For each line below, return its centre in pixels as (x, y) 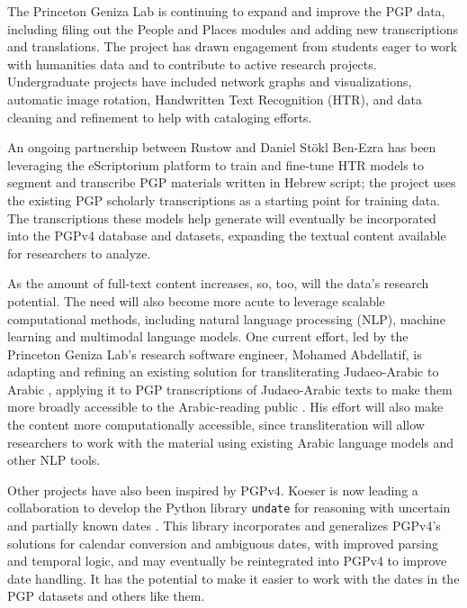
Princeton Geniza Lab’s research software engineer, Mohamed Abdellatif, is (215, 354)
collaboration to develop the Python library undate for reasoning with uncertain (229, 508)
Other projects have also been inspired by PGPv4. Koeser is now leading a (213, 490)
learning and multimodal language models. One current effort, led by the (208, 336)
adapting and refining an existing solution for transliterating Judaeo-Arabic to (223, 372)
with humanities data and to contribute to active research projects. (192, 64)
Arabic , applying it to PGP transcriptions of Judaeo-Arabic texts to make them (230, 389)
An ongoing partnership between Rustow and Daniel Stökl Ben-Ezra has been (222, 147)
